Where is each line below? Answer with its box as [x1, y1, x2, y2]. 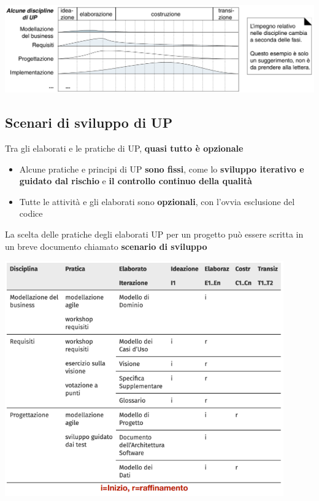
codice [19, 207, 43, 220]
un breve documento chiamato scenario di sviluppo [5, 239, 207, 252]
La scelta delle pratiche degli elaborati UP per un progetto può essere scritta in [5, 227, 304, 240]
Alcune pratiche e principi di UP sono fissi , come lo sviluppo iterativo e [19, 162, 304, 175]
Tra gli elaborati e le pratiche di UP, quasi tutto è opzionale [5, 142, 244, 155]
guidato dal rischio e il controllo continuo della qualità [19, 174, 252, 187]
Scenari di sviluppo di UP [5, 113, 173, 132]
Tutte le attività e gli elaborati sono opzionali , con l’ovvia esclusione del [19, 195, 295, 208]
